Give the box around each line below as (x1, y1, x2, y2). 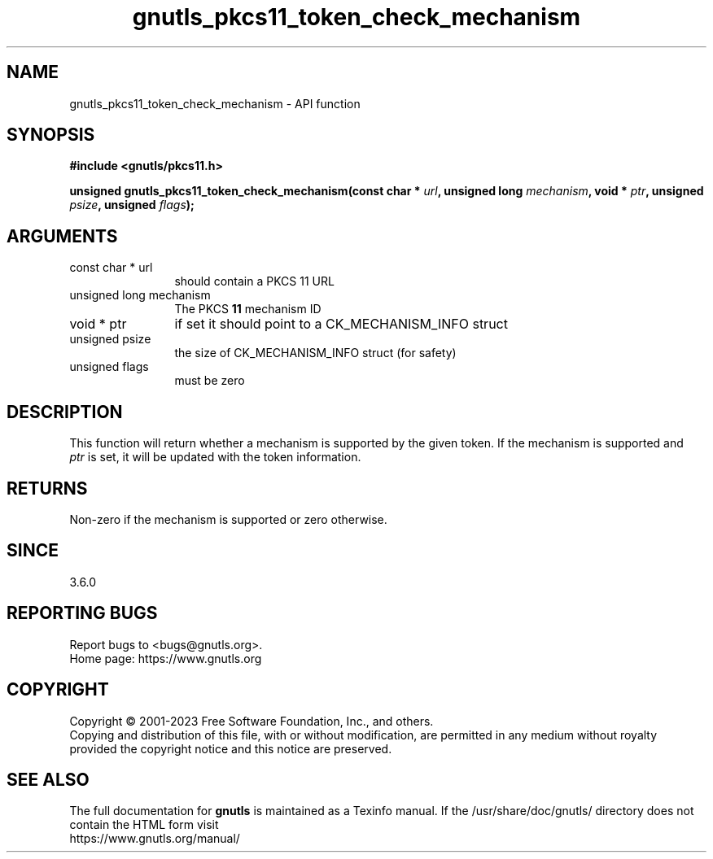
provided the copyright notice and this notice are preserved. (69, 741, 392, 756)
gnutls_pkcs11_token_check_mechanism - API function (69, 96, 361, 111)
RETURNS (7, 477, 88, 499)
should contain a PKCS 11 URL (174, 274, 335, 289)
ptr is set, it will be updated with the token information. (69, 450, 361, 464)
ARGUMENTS (7, 225, 118, 246)
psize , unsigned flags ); (69, 198, 195, 212)
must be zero (174, 373, 245, 388)
